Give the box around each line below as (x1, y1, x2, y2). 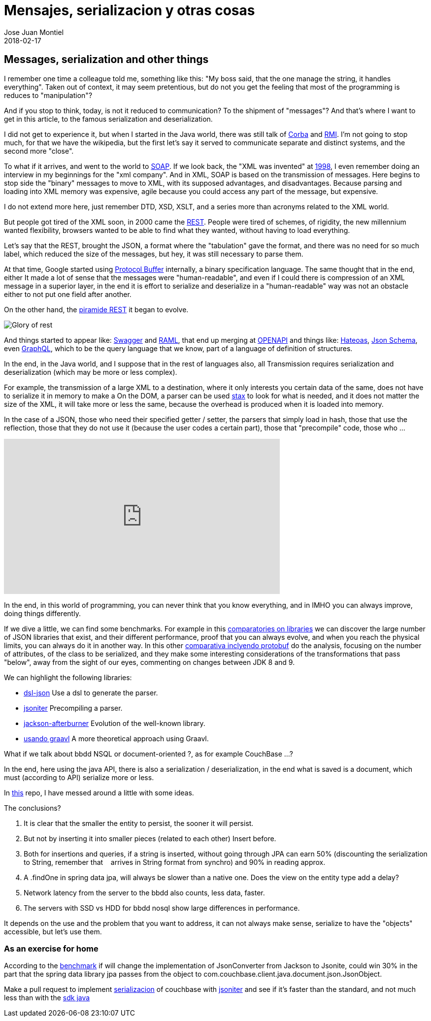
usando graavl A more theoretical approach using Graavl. (24, 734, 209, 743)
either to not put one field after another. (4, 290, 132, 298)
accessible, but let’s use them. (4, 927, 102, 936)
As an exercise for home (4, 943, 99, 954)
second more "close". (4, 146, 74, 155)
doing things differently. (4, 609, 81, 618)
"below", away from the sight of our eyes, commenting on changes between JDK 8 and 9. (4, 658, 295, 666)
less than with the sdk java (4, 993, 90, 1002)
